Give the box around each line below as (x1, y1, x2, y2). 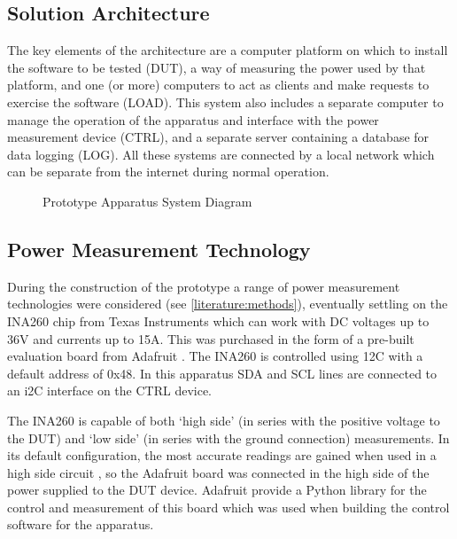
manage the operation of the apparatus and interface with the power (7, 110, 379, 129)
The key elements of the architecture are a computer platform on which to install (7, 41, 448, 59)
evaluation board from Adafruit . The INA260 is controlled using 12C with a (7, 347, 423, 365)
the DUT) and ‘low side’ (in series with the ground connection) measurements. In (7, 428, 450, 447)
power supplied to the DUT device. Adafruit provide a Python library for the (7, 480, 427, 499)
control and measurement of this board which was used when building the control (7, 497, 450, 516)
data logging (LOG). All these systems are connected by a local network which (7, 145, 435, 163)
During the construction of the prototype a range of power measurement (7, 277, 400, 295)
